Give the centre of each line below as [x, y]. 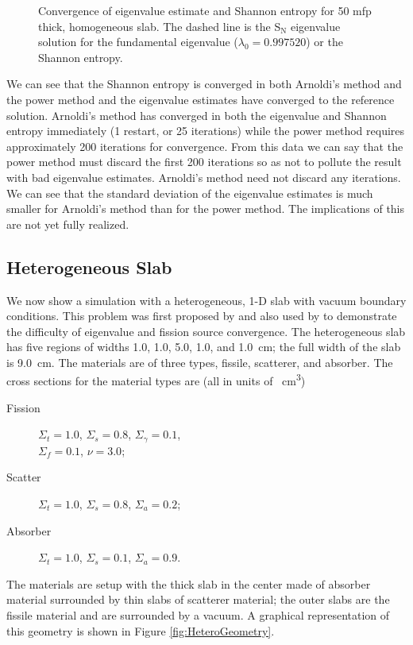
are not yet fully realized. [68, 224]
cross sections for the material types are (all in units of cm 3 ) [156, 380]
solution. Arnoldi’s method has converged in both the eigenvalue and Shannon [197, 115]
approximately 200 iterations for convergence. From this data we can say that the [205, 146]
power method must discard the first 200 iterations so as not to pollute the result [204, 162]
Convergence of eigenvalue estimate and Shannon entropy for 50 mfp [205, 10]
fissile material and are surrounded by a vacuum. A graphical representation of [198, 614]
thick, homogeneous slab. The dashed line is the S [160, 26]
